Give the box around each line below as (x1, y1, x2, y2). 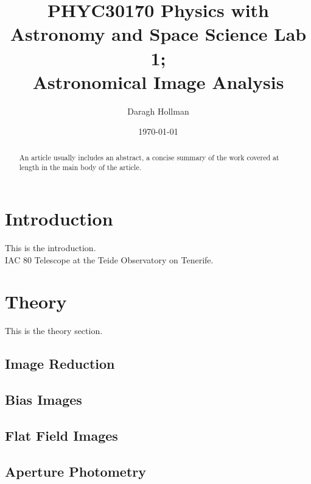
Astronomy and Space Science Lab (10, 21, 307, 46)
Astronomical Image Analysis (32, 69, 284, 94)
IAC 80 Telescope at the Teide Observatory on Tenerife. (5, 253, 214, 266)
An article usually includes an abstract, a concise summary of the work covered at (19, 152, 279, 162)
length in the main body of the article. (19, 162, 142, 173)
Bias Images (5, 390, 82, 408)
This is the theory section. (5, 324, 103, 337)
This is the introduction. (5, 241, 96, 254)
